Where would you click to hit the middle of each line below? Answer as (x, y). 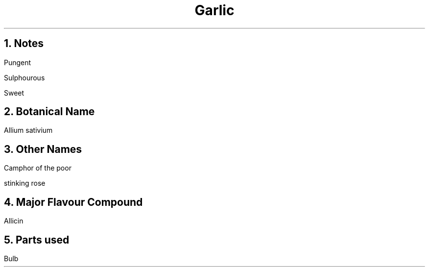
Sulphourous (24, 77)
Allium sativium (28, 130)
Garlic (214, 10)
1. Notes (24, 44)
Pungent (18, 62)
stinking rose (25, 183)
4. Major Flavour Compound (73, 202)
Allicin (14, 221)
